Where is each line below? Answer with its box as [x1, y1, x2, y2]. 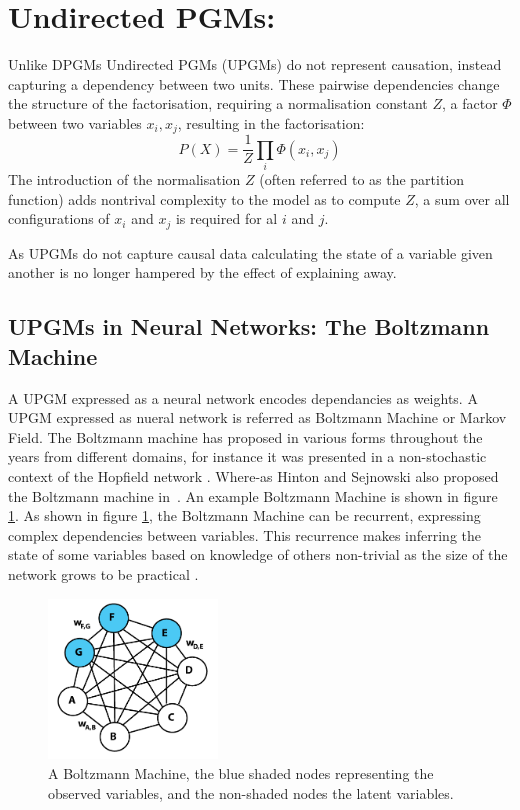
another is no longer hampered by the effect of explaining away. [8, 262, 397, 283]
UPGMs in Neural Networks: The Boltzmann [8, 311, 490, 342]
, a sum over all [414, 188, 510, 209]
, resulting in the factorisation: [177, 112, 365, 133]
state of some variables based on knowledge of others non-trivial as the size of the [8, 544, 508, 565]
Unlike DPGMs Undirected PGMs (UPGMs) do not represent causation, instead [8, 54, 502, 75]
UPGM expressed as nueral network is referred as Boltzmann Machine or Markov [8, 407, 507, 428]
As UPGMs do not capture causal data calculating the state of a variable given [8, 242, 493, 263]
